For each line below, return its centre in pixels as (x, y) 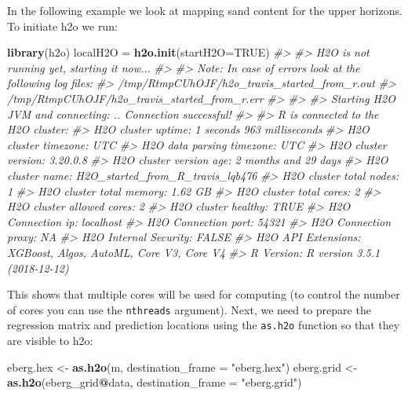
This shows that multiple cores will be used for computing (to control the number (204, 294)
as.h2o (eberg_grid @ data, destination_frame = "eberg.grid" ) (155, 382)
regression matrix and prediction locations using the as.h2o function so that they (204, 325)
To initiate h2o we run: (62, 26)
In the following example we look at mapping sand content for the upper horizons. (205, 10)
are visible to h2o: (50, 340)
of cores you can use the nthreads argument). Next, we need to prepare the (189, 309)
